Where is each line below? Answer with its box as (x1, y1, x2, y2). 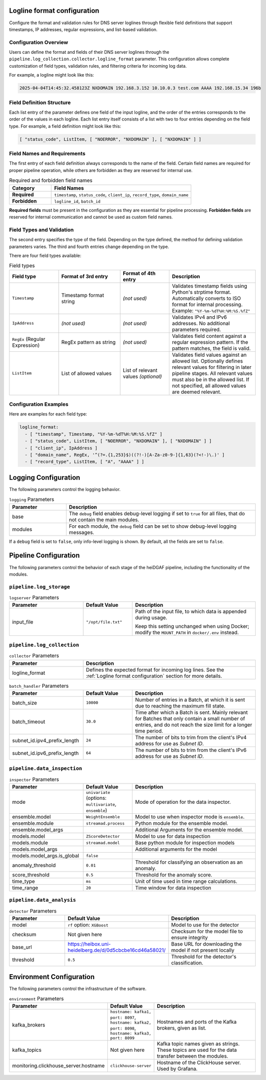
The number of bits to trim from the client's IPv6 (135, 747, 247, 753)
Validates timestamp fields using (172, 282, 247, 289)
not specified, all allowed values (172, 382, 246, 389)
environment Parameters (9, 996, 64, 1002)
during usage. (135, 614, 167, 621)
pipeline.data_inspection (9, 765, 82, 772)
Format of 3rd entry (61, 273, 108, 280)
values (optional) (123, 373, 162, 380)
